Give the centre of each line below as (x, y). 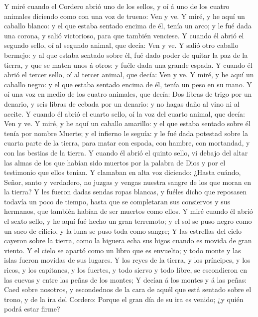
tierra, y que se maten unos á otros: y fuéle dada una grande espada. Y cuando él (128, 65)
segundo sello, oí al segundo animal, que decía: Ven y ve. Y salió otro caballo (121, 45)
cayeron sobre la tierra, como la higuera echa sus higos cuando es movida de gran (128, 240)
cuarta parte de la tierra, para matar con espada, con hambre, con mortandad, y (127, 143)
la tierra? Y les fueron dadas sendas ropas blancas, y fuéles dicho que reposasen (125, 192)
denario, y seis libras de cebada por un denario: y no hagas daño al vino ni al (122, 103)
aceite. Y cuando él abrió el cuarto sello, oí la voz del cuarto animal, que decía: (125, 113)
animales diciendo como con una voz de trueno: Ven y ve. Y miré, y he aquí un (125, 16)
